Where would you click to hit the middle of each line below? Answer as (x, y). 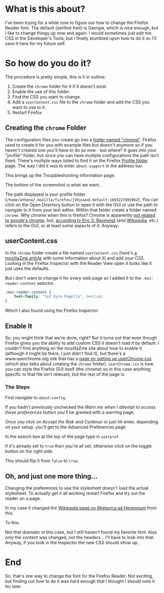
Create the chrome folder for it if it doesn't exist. (60, 86)
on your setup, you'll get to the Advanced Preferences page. (66, 427)
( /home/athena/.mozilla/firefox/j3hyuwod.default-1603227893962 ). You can (82, 199)
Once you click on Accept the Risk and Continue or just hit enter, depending (82, 422)
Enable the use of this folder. (41, 91)
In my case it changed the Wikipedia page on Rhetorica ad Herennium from (81, 508)
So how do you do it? (48, 64)
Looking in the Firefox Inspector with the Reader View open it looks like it (79, 263)
